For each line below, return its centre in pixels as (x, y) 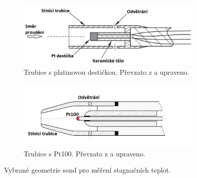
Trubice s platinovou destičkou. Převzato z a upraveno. (107, 72)
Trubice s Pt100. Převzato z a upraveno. (84, 153)
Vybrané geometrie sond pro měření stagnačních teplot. (87, 170)
